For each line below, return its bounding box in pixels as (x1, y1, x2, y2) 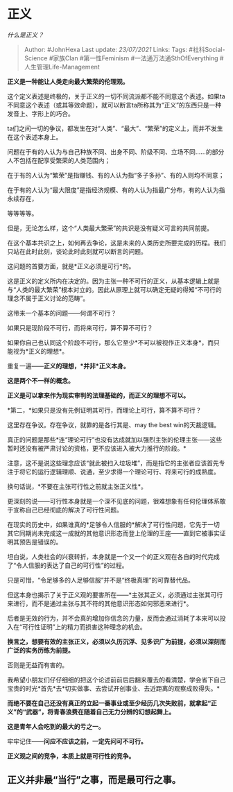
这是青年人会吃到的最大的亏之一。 (7, 722, 105, 730)
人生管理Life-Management (24, 62, 101, 71)
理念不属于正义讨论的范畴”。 (7, 294, 89, 302)
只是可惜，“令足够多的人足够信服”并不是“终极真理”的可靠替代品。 (7, 576, 194, 584)
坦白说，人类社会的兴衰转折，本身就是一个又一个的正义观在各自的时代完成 (7, 552, 220, 560)
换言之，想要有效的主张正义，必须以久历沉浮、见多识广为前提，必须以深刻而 (7, 637, 226, 646)
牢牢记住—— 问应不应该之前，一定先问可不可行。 (7, 737, 147, 746)
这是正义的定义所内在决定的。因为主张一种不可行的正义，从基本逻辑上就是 (7, 277, 220, 285)
